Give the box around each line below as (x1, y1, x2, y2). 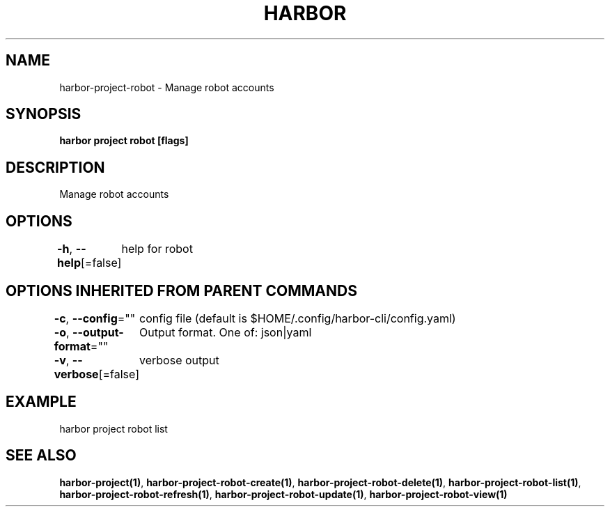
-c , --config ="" (54, 311, 136, 325)
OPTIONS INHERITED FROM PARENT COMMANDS (6, 281, 357, 300)
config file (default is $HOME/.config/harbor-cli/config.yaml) (139, 311, 456, 325)
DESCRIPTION (6, 158, 105, 176)
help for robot (121, 242, 193, 256)
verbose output (139, 352, 219, 367)
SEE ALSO (6, 447, 77, 465)
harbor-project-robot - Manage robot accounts (59, 81, 274, 93)
